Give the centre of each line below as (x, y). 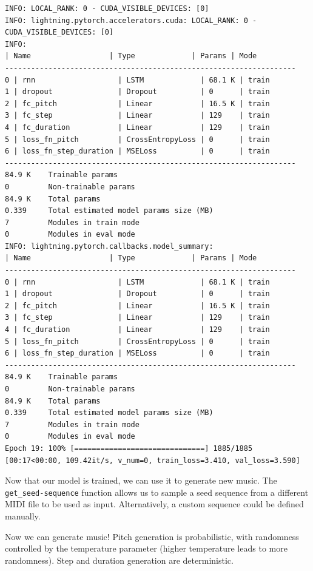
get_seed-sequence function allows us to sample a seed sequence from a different (157, 492)
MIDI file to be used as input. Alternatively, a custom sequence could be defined (154, 504)
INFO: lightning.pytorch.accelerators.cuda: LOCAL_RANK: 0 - (131, 20)
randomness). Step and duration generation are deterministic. (119, 560)
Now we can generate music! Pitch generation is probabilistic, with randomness (152, 536)
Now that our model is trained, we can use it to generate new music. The (141, 480)
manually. (23, 516)
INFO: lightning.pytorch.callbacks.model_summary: (109, 246)
